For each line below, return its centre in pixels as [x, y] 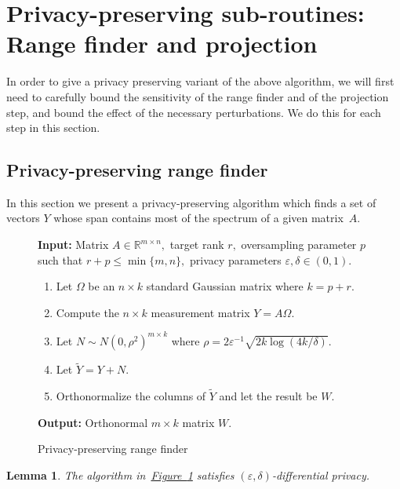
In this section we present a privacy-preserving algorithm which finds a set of [191, 202]
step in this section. [53, 128]
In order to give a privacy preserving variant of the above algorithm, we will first [200, 81]
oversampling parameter [299, 244]
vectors [23, 218]
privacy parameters [236, 259]
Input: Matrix [73, 244]
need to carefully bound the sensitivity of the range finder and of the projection [198, 96]
